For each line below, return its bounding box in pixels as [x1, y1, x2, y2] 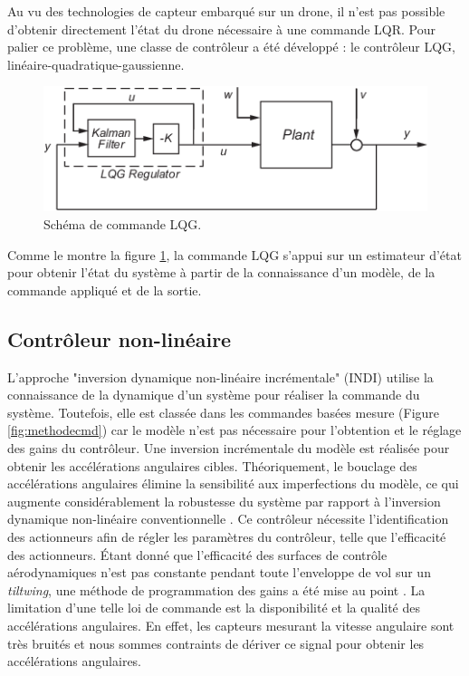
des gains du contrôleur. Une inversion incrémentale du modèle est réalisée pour [7, 439, 450, 458]
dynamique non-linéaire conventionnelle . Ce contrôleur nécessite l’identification [7, 509, 449, 528]
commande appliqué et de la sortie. [7, 280, 202, 299]
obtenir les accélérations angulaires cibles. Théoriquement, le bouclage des [7, 456, 417, 475]
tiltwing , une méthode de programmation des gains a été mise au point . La [7, 580, 426, 599]
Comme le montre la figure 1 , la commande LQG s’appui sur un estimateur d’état [7, 245, 462, 264]
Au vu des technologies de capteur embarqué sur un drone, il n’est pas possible [7, 2, 445, 20]
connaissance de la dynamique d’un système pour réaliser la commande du [7, 385, 420, 404]
